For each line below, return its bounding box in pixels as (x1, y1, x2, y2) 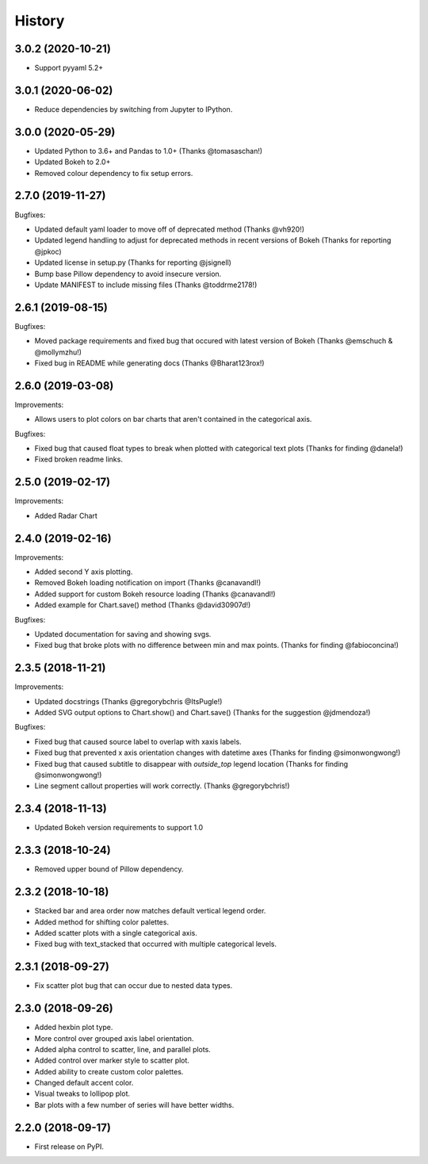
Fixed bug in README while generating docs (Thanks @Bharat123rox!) (34, 358, 265, 368)
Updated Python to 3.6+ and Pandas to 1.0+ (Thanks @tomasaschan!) (34, 146, 263, 155)
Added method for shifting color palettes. (34, 917, 170, 927)
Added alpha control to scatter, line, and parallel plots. (34, 1044, 212, 1054)
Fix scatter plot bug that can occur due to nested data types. (34, 981, 233, 990)
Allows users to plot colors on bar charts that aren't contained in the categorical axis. (34, 415, 312, 424)
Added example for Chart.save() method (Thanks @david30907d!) (34, 600, 251, 610)
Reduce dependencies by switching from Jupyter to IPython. (34, 104, 233, 114)
